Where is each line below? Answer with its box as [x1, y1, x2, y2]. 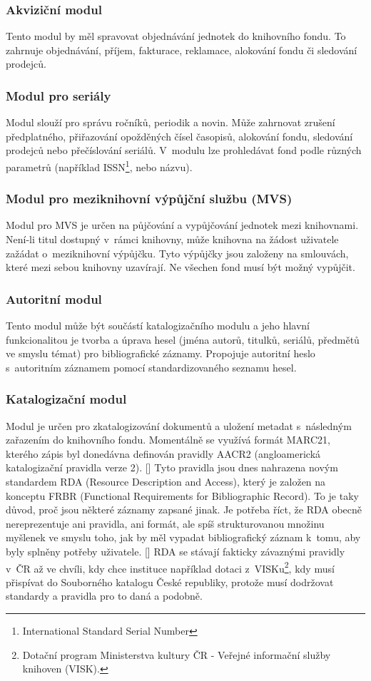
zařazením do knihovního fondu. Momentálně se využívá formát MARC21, [6, 432, 330, 447]
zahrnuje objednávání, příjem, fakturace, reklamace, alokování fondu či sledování [6, 42, 357, 57]
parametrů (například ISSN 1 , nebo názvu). [6, 158, 193, 174]
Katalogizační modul [6, 390, 127, 408]
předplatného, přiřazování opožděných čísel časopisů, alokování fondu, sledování [6, 128, 353, 143]
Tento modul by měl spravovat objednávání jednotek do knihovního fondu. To [6, 29, 346, 43]
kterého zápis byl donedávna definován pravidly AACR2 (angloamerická [6, 446, 321, 461]
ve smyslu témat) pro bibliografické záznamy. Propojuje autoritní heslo [6, 346, 315, 361]
